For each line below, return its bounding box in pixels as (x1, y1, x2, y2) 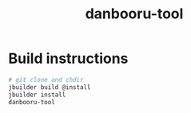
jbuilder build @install (8, 83, 91, 92)
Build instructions (8, 49, 129, 68)
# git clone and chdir (8, 76, 84, 84)
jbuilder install (8, 91, 66, 99)
